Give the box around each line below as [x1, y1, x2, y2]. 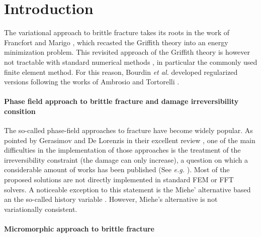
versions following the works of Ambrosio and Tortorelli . [4, 76, 180, 87]
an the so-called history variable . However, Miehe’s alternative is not [4, 194, 218, 204]
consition [4, 105, 36, 116]
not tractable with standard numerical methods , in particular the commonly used [4, 56, 257, 67]
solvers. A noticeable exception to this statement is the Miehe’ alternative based [4, 184, 251, 194]
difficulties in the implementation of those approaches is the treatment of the [4, 145, 241, 155]
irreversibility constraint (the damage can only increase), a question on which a [4, 154, 248, 165]
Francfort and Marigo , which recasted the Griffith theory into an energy [4, 37, 228, 47]
